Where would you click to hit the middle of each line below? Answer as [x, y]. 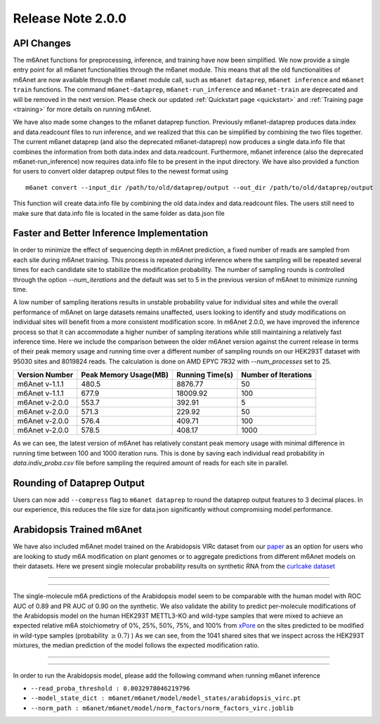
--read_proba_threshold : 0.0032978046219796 [110, 689]
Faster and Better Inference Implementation [111, 233]
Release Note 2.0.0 [70, 18]
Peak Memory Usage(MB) [125, 375]
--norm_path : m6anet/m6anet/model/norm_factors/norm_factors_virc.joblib [162, 708]
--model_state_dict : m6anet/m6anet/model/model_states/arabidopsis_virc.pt [166, 698]
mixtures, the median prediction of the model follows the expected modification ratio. [136, 645]
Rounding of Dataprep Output [79, 483]
